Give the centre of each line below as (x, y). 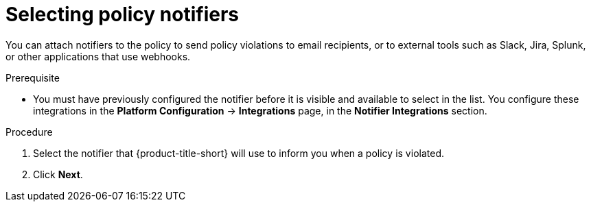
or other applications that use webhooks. (98, 56)
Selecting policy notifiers (122, 14)
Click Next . (58, 174)
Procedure (29, 132)
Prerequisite (33, 77)
